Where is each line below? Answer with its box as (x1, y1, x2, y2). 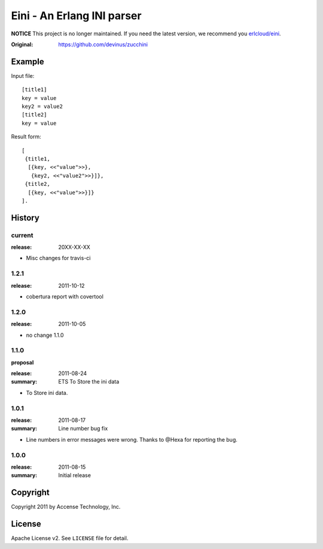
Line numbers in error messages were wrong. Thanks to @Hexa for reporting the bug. (26, 436, 237, 443)
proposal (11, 358, 34, 366)
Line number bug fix (58, 425, 108, 432)
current (11, 231, 33, 239)
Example (11, 56, 44, 67)
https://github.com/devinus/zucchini (58, 41, 148, 48)
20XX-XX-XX (58, 243, 91, 251)
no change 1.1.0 (26, 331, 64, 339)
